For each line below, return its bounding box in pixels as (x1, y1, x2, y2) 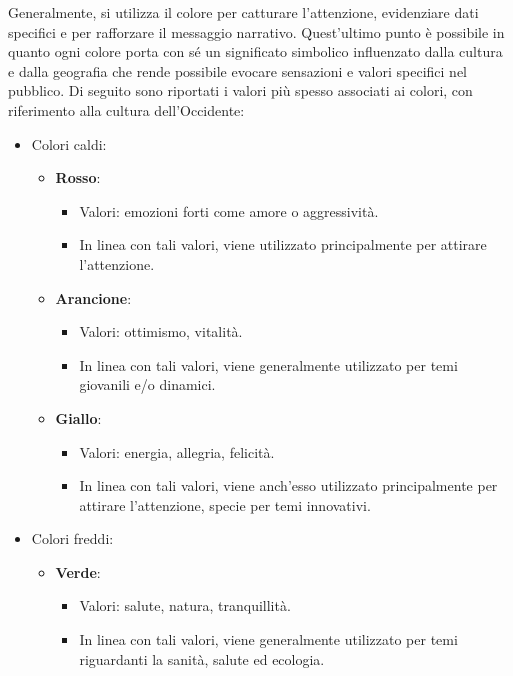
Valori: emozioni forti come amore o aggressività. (79, 200, 379, 221)
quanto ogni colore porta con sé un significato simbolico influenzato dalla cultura (8, 41, 503, 62)
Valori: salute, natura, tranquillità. (79, 595, 291, 616)
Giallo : (55, 407, 102, 428)
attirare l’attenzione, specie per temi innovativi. (79, 494, 371, 515)
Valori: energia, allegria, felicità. (79, 441, 275, 462)
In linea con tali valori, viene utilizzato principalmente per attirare (79, 234, 487, 255)
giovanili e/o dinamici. (79, 374, 216, 395)
